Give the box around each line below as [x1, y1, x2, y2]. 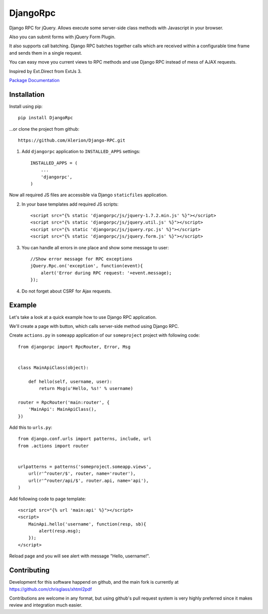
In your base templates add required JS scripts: [21, 201, 119, 207]
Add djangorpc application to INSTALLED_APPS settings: [21, 149, 141, 154]
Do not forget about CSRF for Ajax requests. [21, 288, 112, 294]
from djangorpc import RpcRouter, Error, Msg [18, 344, 131, 350]
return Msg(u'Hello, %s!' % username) [39, 385, 134, 391]
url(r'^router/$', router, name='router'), [28, 471, 136, 476]
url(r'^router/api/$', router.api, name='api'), [28, 477, 149, 483]
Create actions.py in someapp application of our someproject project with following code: [9, 332, 200, 338]
